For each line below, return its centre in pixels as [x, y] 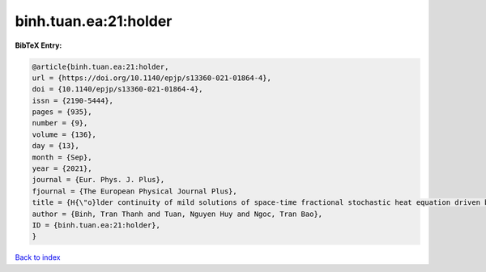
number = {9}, [60, 123]
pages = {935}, [62, 112]
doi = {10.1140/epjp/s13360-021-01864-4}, [117, 89]
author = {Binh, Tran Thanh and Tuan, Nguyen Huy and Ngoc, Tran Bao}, [177, 214]
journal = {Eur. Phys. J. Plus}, [98, 180]
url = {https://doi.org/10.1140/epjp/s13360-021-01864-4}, [151, 78]
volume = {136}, [64, 134]
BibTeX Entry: [38, 45]
